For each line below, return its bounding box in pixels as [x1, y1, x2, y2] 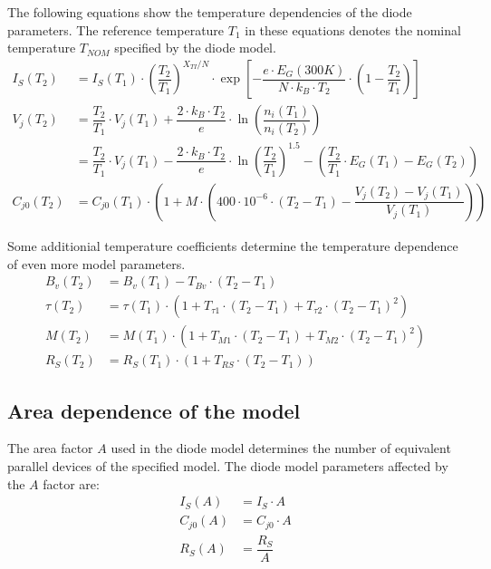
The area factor [7, 439, 93, 458]
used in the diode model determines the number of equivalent [111, 439, 451, 458]
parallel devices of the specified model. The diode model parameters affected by [7, 457, 448, 476]
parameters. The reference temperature [7, 20, 225, 39]
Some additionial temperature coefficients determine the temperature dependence [7, 236, 458, 255]
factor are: [43, 474, 100, 493]
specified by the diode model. [114, 38, 276, 57]
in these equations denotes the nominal [245, 20, 461, 39]
